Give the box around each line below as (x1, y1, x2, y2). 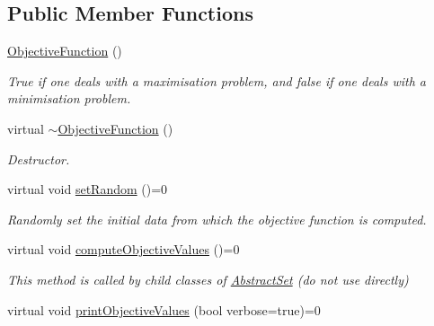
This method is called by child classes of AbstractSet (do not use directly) (7, 269, 409, 288)
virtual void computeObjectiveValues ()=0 (7, 240, 240, 259)
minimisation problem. (7, 89, 131, 108)
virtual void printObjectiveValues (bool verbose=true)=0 (7, 300, 321, 319)
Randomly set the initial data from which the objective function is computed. (7, 209, 427, 228)
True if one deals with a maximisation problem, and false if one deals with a (7, 71, 426, 90)
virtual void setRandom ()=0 (7, 180, 168, 198)
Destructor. (7, 149, 70, 168)
